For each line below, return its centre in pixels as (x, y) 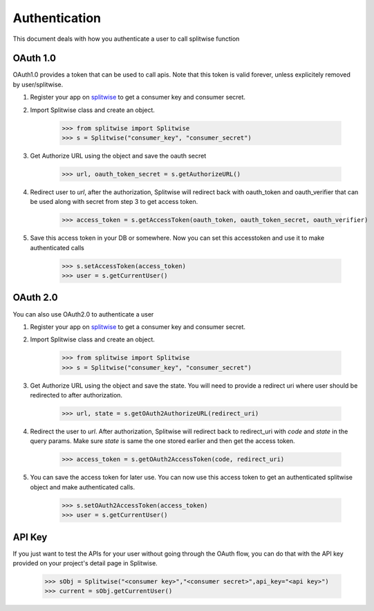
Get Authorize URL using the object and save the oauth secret (118, 156)
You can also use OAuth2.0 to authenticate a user (83, 314)
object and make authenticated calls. (82, 487)
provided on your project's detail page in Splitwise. (85, 563)
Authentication (57, 18)
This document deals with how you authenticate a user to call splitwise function (126, 39)
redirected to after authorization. (76, 395)
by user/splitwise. (38, 84)
